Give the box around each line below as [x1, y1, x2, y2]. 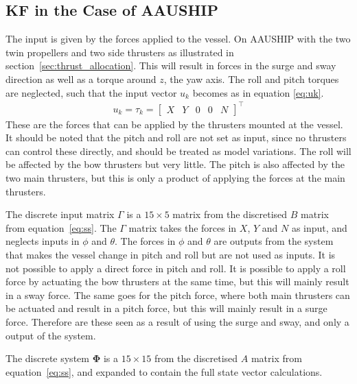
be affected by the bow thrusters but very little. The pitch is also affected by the [5, 157, 345, 171]
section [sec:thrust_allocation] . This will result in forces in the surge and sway [5, 58, 336, 73]
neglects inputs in [5, 234, 80, 248]
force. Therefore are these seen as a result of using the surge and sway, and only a [5, 315, 349, 329]
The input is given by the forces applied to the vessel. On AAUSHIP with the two [5, 32, 351, 46]
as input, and [291, 220, 347, 235]
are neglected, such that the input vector [5, 85, 177, 99]
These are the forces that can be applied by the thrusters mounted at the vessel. [5, 117, 343, 131]
